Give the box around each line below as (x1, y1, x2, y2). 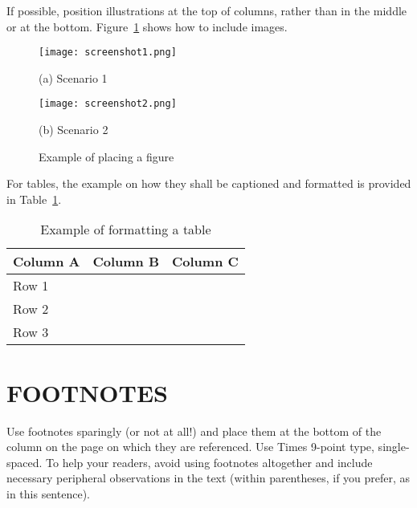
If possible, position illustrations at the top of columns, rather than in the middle (6, 2, 407, 18)
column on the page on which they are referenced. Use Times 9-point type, (6, 438, 374, 455)
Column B (92, 252, 160, 271)
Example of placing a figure (39, 148, 174, 165)
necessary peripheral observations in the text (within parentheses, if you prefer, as (6, 469, 411, 486)
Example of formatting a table (40, 220, 211, 239)
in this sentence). (6, 485, 90, 502)
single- (378, 438, 410, 455)
